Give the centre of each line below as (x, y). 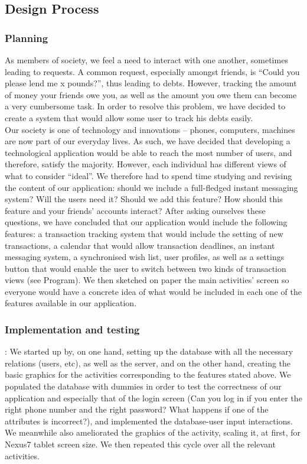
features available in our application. (71, 303)
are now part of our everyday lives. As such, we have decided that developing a (148, 141)
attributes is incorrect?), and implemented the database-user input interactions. (149, 421)
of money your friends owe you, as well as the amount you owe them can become (151, 94)
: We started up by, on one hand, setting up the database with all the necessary (149, 351)
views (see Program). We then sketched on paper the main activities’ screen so (147, 280)
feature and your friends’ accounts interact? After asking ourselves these (135, 210)
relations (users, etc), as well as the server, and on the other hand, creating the (148, 363)
